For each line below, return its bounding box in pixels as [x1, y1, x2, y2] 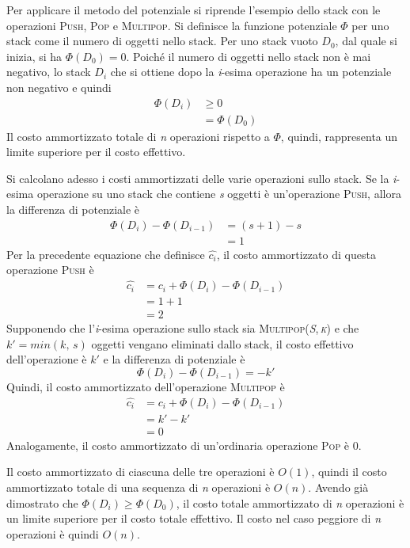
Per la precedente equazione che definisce [6, 245, 205, 262]
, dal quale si [335, 32, 397, 49]
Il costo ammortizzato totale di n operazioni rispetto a [6, 127, 270, 144]
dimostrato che [6, 494, 78, 511]
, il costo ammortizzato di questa [216, 245, 376, 262]
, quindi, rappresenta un [280, 127, 398, 144]
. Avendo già [308, 479, 369, 496]
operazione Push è [6, 261, 94, 278]
